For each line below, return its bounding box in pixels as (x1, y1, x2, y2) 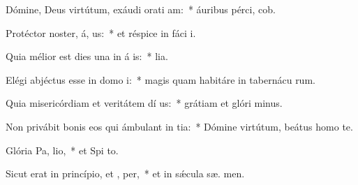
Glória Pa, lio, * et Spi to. (6, 142, 119, 157)
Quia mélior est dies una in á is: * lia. (6, 49, 168, 64)
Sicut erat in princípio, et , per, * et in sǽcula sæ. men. (6, 166, 245, 181)
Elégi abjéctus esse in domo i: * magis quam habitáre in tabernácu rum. (6, 72, 315, 87)
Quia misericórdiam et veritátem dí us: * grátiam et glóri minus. (6, 96, 283, 110)
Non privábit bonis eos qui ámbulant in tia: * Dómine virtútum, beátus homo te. (6, 119, 353, 133)
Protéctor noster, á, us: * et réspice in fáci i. (6, 25, 196, 40)
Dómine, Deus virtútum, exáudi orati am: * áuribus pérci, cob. (6, 2, 276, 16)
